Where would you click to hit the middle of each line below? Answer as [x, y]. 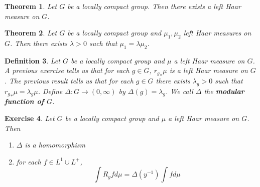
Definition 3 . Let [32, 60]
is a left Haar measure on [209, 70]
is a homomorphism [55, 145]
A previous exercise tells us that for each [67, 70]
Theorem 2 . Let [31, 33]
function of [24, 101]
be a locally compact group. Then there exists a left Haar [154, 6]
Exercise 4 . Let [30, 118]
